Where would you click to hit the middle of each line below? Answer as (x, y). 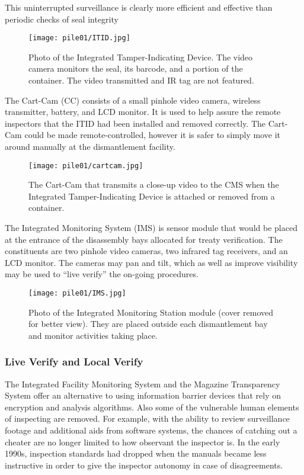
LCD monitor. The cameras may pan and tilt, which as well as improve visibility (151, 262)
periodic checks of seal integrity (62, 19)
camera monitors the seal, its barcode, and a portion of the (136, 68)
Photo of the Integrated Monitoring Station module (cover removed (151, 312)
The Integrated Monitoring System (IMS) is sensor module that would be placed (151, 228)
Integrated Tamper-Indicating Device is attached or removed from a (152, 196)
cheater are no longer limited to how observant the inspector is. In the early (143, 442)
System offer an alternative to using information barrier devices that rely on (143, 395)
